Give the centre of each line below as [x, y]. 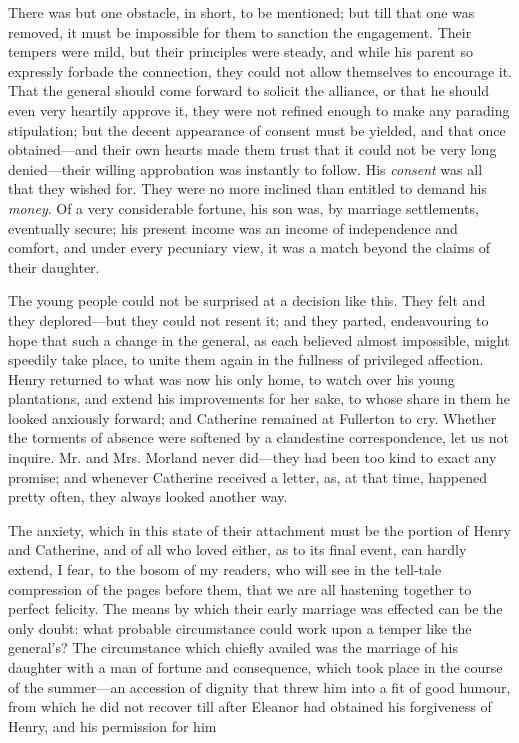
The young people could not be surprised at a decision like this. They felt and [247, 300]
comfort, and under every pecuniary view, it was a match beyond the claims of [249, 247]
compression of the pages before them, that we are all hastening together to [240, 588]
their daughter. [54, 266]
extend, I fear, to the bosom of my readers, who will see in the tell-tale [225, 569]
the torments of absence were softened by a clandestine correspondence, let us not [259, 437]
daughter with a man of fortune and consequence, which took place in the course [255, 667]
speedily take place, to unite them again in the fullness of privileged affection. [246, 359]
